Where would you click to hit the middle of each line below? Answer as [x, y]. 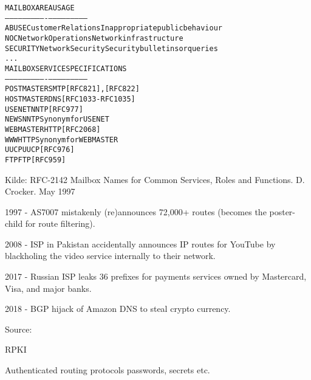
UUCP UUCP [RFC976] [40, 150]
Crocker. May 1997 [40, 191]
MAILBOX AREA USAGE [40, 8]
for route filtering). [60, 223]
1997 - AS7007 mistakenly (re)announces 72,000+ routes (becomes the [136, 211]
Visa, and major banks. [48, 288]
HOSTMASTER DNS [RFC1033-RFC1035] [70, 99]
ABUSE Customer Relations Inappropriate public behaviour [114, 28]
